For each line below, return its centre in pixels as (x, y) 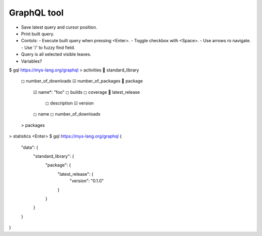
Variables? (32, 61)
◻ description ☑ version (70, 103)
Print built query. (38, 34)
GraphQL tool (36, 13)
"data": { (30, 147)
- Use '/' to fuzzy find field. (48, 47)
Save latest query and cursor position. (59, 27)
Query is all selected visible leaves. (56, 54)
